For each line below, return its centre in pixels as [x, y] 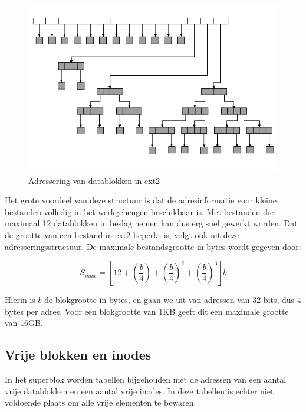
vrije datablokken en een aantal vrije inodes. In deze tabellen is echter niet [139, 390]
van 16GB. [24, 323]
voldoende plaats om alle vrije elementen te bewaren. [101, 402]
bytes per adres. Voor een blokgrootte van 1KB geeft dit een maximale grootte [147, 311]
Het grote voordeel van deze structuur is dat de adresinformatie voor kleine [141, 200]
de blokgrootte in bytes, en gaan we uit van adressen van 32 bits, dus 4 [173, 300]
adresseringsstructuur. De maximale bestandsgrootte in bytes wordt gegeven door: [153, 246]
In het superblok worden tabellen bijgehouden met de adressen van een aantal [146, 379]
